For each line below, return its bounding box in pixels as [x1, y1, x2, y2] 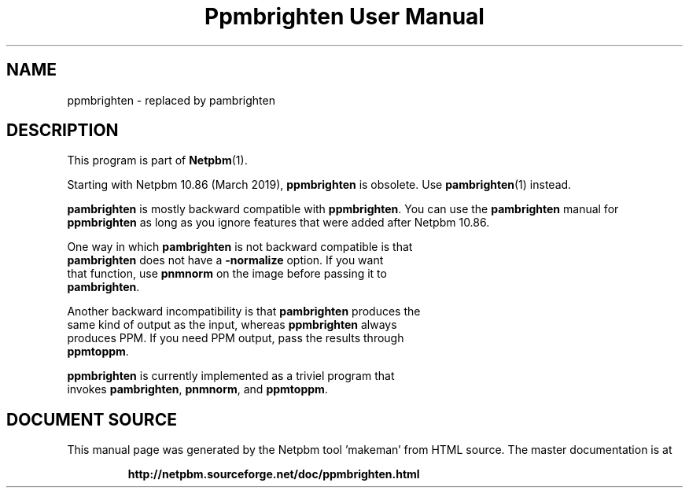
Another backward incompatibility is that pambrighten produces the [67, 304, 421, 319]
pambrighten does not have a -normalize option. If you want [67, 253, 384, 267]
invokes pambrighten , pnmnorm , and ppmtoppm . [67, 382, 328, 396]
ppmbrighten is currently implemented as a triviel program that [67, 369, 395, 383]
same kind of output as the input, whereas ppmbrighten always [67, 318, 397, 332]
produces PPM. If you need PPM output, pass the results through [67, 331, 404, 345]
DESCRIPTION [6, 120, 119, 141]
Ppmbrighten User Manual [204, 3, 485, 30]
